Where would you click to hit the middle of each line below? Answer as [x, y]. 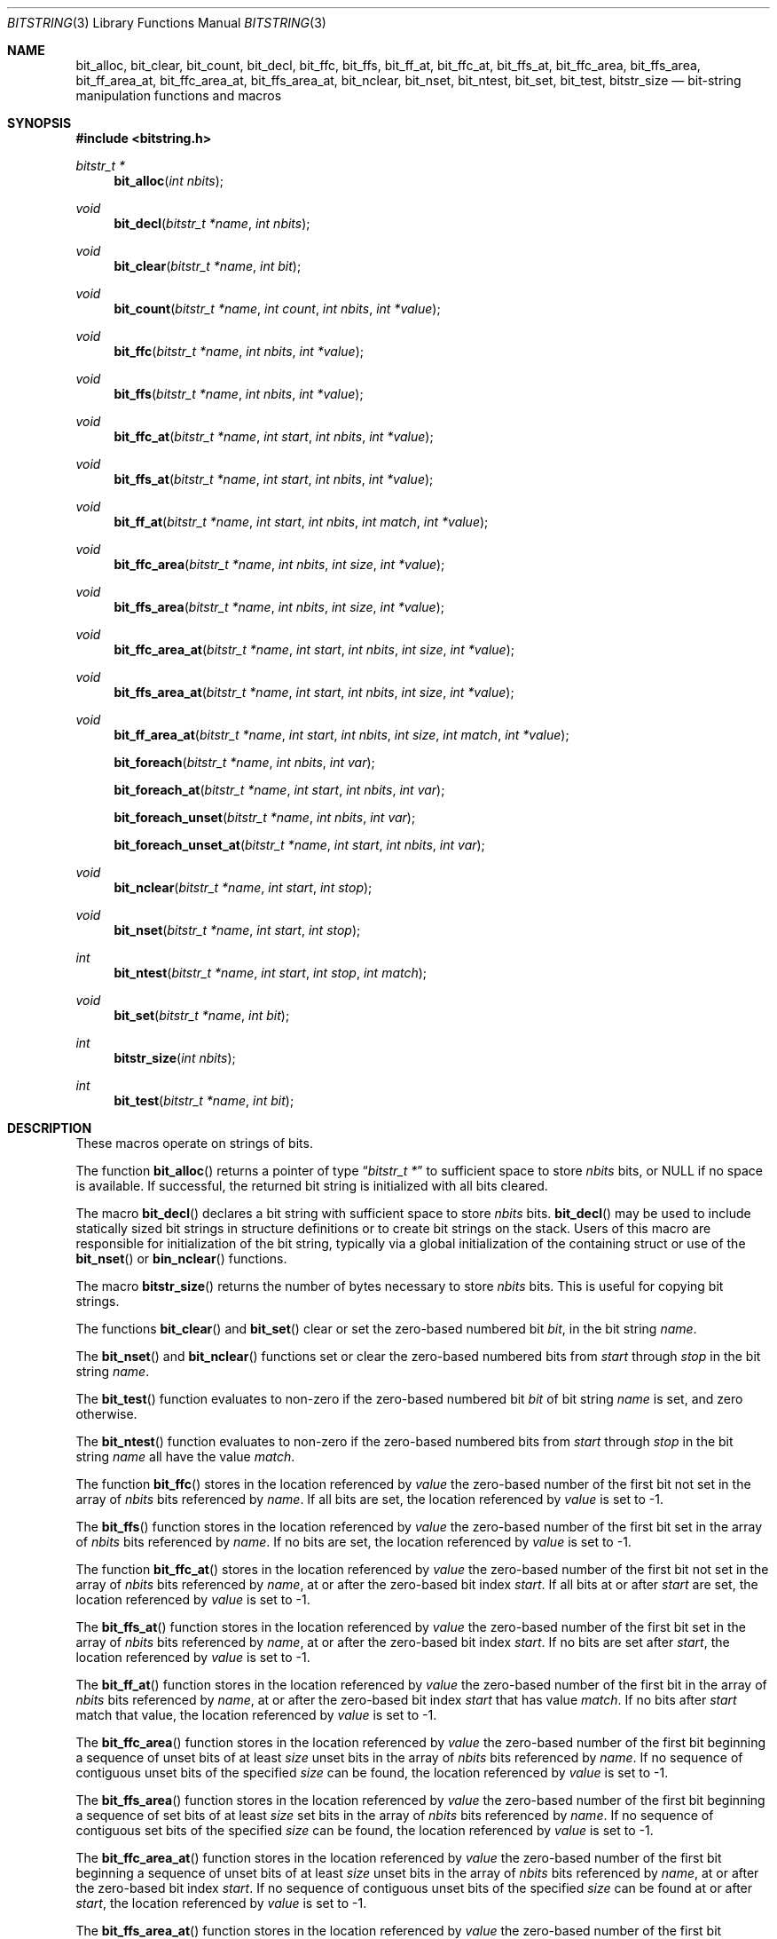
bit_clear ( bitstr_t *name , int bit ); [208, 266]
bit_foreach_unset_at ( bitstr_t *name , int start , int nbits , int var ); [299, 845]
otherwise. [106, 1414]
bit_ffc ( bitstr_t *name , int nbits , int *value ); [239, 351]
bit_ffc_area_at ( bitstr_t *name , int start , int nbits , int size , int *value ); [314, 649]
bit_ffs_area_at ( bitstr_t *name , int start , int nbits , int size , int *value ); [314, 692]
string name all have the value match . [185, 1456]
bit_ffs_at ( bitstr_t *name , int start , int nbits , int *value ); [274, 479]
